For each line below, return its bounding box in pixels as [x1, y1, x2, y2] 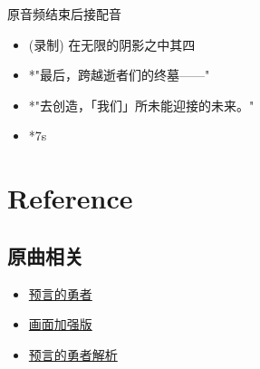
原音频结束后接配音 [7, 5, 121, 23]
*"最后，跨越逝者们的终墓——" [28, 65, 210, 84]
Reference [7, 180, 133, 217]
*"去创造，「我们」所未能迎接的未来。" [28, 95, 255, 114]
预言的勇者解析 [28, 345, 118, 364]
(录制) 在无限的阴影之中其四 [28, 34, 196, 53]
